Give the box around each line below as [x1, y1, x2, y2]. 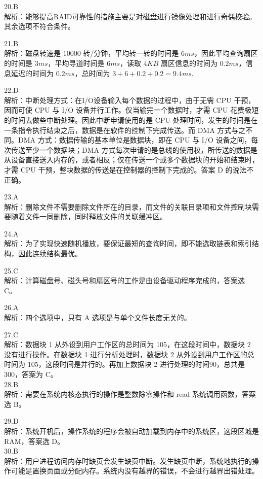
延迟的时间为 [11, 67, 54, 78]
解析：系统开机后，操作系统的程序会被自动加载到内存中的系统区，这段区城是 [4, 425, 259, 436]
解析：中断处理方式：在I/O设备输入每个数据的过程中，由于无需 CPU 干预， [4, 94, 255, 105]
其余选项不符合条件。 [4, 21, 75, 31]
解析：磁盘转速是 [4, 48, 61, 58]
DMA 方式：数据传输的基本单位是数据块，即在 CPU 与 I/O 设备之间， [18, 134, 251, 145]
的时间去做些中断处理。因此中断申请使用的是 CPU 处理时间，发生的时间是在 [4, 114, 258, 125]
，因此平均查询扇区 [194, 48, 258, 58]
